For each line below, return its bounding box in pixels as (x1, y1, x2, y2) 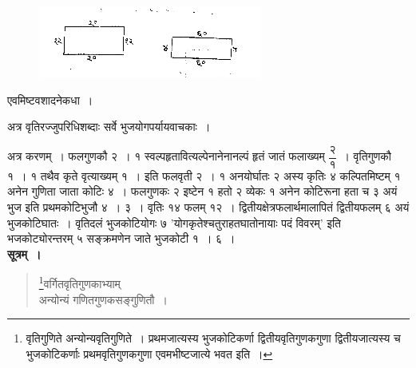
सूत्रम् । (7, 245, 42, 262)
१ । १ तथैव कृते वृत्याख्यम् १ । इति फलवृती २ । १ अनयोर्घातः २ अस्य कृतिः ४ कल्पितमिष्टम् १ (7, 167, 401, 184)
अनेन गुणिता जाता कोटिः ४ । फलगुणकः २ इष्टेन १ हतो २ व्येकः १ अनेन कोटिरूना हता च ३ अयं (7, 183, 398, 200)
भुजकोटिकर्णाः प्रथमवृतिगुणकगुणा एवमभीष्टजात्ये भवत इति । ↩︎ (26, 345, 273, 362)
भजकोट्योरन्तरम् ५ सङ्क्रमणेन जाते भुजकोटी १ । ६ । (7, 230, 236, 247)
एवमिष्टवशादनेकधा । (7, 91, 93, 108)
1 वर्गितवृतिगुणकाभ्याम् (38, 273, 121, 292)
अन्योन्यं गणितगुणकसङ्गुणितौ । (38, 291, 168, 307)
